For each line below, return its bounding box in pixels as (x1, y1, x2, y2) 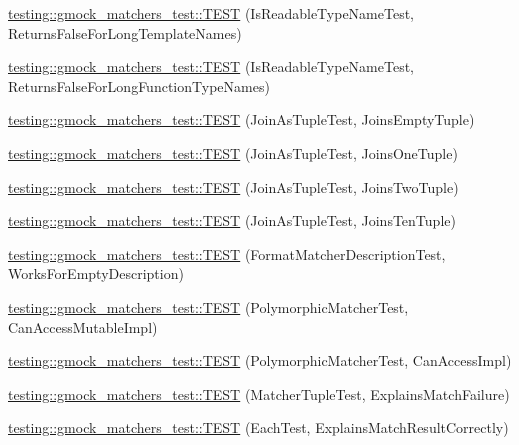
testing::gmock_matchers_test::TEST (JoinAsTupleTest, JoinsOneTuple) (8, 142, 458, 163)
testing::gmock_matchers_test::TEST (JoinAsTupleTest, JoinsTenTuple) (8, 210, 456, 231)
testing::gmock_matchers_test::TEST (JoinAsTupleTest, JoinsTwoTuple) (8, 176, 459, 197)
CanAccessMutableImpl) (8, 316, 158, 337)
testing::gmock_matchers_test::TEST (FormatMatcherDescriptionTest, (8, 243, 446, 264)
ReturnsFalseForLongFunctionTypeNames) (8, 75, 270, 96)
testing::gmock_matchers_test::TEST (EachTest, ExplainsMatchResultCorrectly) (8, 417, 509, 438)
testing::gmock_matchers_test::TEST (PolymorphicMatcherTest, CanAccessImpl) (8, 350, 512, 371)
